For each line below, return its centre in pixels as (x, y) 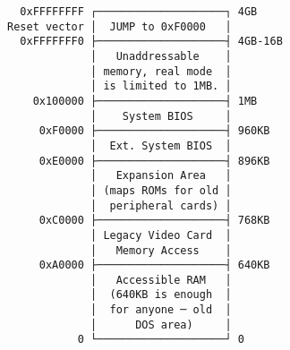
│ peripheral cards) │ (161, 205)
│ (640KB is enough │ (161, 295)
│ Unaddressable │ (161, 56)
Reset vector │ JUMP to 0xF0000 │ (119, 26)
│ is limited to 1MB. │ (161, 86)
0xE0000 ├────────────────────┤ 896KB (154, 161)
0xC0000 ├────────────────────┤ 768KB (154, 221)
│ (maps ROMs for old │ (161, 190)
